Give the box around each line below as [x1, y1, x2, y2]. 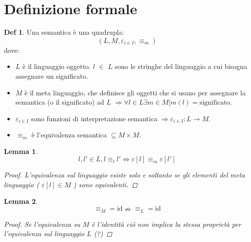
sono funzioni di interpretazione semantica [31, 113, 158, 123]
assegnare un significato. [15, 70, 88, 81]
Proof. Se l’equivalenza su [4, 219, 80, 229]
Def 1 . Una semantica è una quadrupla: [4, 27, 124, 37]
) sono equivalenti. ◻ [73, 179, 138, 190]
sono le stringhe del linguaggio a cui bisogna [114, 61, 247, 71]
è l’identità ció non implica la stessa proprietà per [91, 219, 241, 229]
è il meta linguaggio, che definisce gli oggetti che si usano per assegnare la [24, 87, 246, 97]
